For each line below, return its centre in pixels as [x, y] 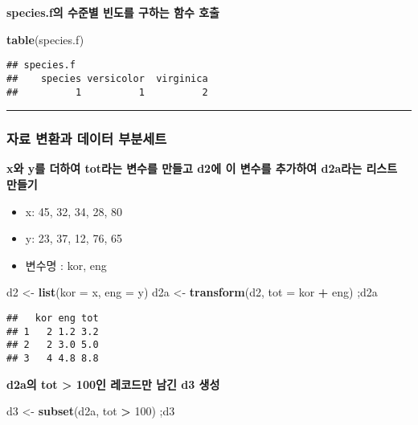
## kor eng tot [53, 318]
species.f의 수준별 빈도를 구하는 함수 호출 [113, 12]
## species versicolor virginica [107, 78]
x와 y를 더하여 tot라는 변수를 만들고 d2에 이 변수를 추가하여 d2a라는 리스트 [202, 168]
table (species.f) [45, 39]
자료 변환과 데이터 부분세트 [87, 139]
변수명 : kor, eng [66, 265]
